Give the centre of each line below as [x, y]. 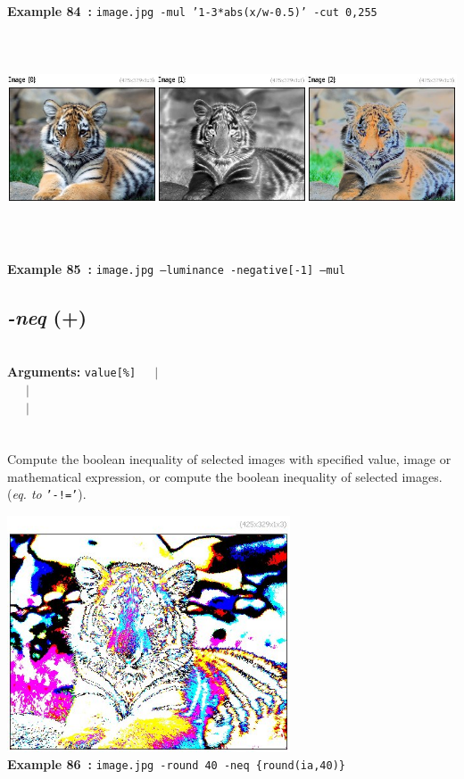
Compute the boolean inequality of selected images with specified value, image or [229, 459]
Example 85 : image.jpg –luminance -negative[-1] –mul [176, 268]
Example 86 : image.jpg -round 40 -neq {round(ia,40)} [176, 764]
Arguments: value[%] [72, 372]
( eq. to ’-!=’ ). [47, 494]
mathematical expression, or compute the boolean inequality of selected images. [225, 476]
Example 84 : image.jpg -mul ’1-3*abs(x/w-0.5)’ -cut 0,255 [192, 11]
